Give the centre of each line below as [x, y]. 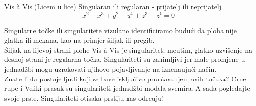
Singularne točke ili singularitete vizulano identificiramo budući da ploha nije [121, 30]
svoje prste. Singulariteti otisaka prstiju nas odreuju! [84, 97]
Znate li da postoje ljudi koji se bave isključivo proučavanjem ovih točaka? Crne [125, 78]
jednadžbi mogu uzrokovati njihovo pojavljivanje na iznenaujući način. [111, 69]
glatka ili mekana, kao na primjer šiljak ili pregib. [80, 40]
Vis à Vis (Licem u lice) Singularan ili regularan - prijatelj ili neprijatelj [113, 6]
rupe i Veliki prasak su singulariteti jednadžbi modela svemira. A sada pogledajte [127, 88]
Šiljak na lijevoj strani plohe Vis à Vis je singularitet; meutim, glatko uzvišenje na [128, 49]
